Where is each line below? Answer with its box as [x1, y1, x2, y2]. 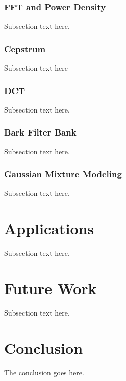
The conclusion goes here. [4, 367, 84, 377]
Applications [4, 218, 94, 239]
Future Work [4, 277, 97, 298]
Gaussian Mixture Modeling [4, 168, 122, 181]
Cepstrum [4, 42, 46, 55]
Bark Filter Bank [4, 126, 77, 139]
